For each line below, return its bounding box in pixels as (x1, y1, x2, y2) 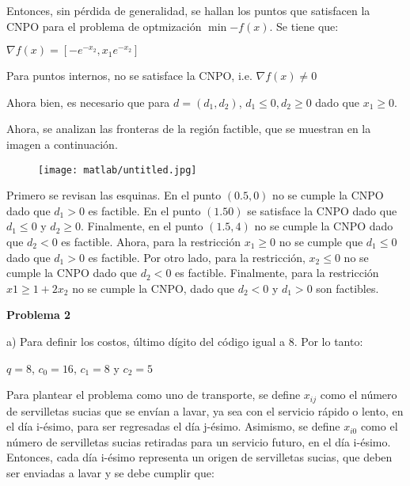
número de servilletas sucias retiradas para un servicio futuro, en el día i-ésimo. (6, 433, 391, 450)
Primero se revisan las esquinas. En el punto (6, 187, 222, 203)
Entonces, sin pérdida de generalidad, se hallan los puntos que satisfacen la (6, 2, 370, 18)
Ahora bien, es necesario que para (6, 93, 170, 110)
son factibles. (316, 279, 379, 296)
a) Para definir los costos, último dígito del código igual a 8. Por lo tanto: (6, 332, 363, 349)
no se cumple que (279, 234, 363, 249)
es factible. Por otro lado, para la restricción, (88, 249, 306, 265)
